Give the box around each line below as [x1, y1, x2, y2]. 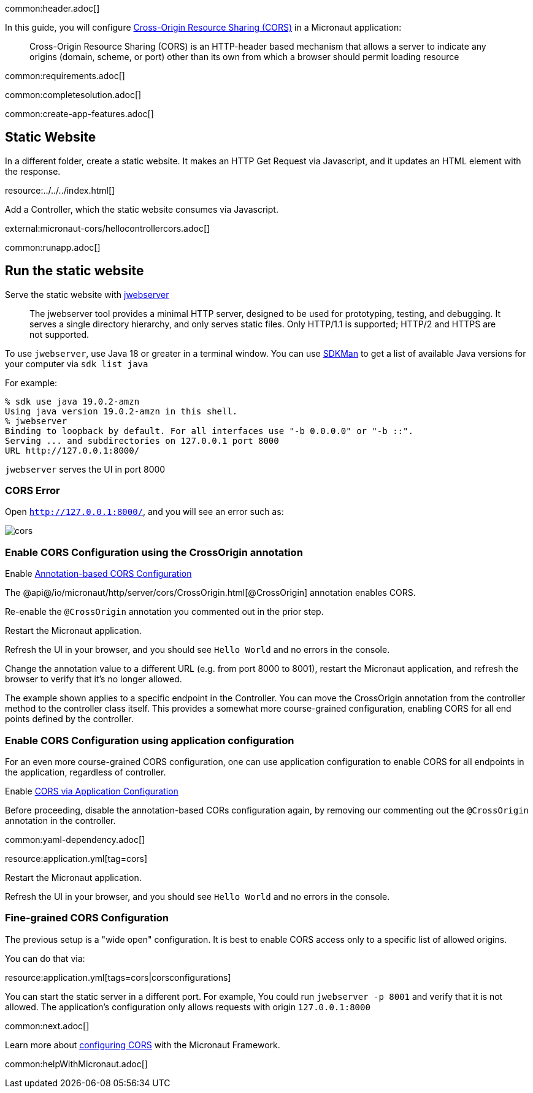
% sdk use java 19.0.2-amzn [5, 396, 140, 406]
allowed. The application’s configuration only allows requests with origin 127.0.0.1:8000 [5, 1001, 370, 1012]
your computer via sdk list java [5, 358, 148, 369]
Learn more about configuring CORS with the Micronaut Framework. [5, 1039, 280, 1050]
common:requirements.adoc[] [5, 70, 125, 81]
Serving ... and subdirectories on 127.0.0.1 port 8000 [5, 435, 279, 446]
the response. [5, 166, 61, 177]
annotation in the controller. [5, 815, 116, 826]
